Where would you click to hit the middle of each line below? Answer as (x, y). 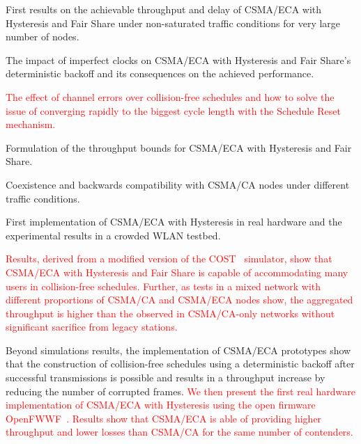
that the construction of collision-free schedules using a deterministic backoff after (180, 364)
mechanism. (31, 124)
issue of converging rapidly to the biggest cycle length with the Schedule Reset (173, 110)
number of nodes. (43, 37)
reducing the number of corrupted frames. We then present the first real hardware (180, 391)
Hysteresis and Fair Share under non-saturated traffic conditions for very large (173, 23)
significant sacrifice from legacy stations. (92, 327)
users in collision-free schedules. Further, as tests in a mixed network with (163, 286)
